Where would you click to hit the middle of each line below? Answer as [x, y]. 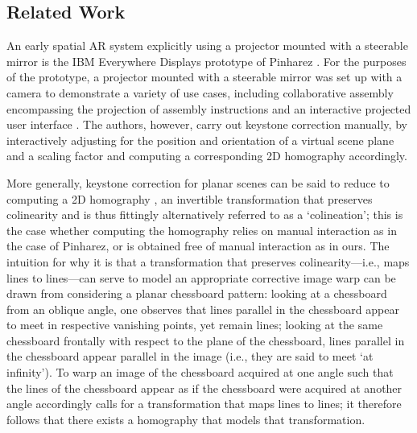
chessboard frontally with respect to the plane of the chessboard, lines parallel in [206, 340]
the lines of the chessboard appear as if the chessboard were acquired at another [204, 388]
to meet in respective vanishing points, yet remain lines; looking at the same [195, 325]
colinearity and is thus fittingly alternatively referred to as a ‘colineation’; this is [205, 214]
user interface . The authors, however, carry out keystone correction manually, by [207, 124]
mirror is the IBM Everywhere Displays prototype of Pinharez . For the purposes [206, 61]
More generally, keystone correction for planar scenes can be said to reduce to [198, 182]
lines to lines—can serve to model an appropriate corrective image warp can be [201, 277]
